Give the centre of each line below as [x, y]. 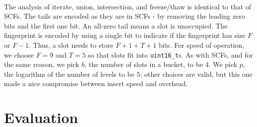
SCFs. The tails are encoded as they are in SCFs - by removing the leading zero [125, 16]
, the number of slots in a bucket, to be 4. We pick [161, 64]
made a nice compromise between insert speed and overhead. [96, 83]
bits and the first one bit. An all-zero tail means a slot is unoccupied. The [116, 25]
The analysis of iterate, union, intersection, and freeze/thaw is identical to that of [128, 6]
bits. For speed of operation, [201, 45]
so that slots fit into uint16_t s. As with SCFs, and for [171, 54]
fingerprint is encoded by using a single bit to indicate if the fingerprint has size [125, 35]
